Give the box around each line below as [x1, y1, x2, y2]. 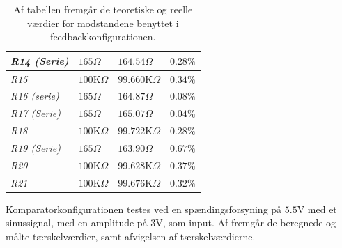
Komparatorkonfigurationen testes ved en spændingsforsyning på [6, 201, 282, 216]
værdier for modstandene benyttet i [26, 15, 179, 30]
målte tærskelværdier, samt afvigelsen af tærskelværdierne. [6, 228, 256, 243]
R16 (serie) [10, 88, 59, 103]
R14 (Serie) [10, 53, 69, 68]
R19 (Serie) [10, 141, 61, 155]
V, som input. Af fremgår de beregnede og [155, 215, 336, 230]
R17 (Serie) [10, 106, 61, 121]
